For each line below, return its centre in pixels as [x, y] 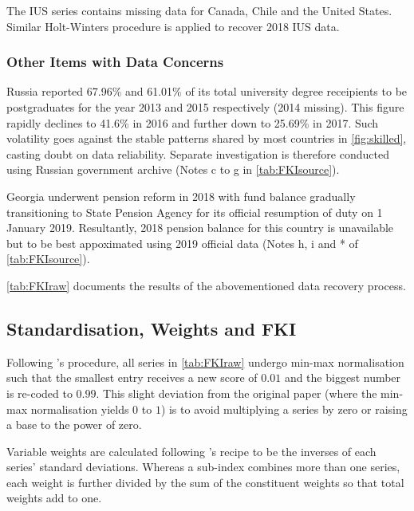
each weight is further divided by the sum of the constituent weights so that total [205, 482]
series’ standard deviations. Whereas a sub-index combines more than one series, [203, 467]
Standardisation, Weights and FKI [152, 328]
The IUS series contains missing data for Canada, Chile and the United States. [199, 10]
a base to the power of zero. [74, 425]
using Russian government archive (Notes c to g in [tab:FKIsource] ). [173, 169]
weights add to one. [54, 498]
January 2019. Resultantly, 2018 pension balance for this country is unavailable [200, 228]
